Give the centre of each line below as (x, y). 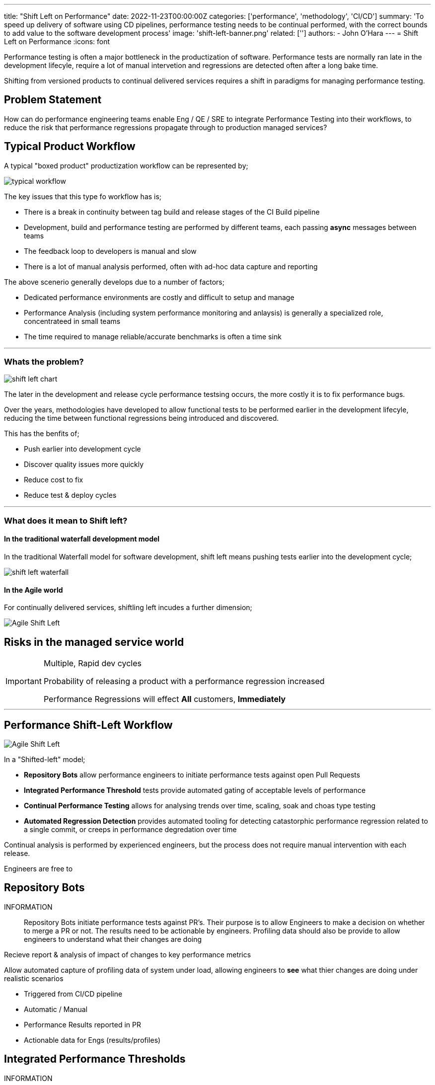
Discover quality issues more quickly (84, 465)
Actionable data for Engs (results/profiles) (92, 1040)
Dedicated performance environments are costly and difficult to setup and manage (159, 297)
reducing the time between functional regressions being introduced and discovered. (142, 418)
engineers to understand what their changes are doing (113, 939)
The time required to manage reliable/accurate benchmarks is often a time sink (153, 336)
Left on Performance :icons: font (57, 41)
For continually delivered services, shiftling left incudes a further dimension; (128, 608)
